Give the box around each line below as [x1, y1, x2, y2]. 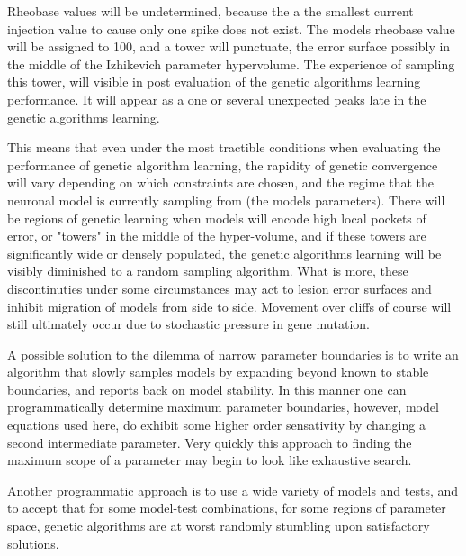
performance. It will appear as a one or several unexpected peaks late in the [7, 89, 426, 108]
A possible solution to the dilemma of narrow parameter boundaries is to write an [7, 344, 459, 363]
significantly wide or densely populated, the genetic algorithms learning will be [7, 243, 442, 262]
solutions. [7, 533, 59, 552]
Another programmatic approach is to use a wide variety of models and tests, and [7, 480, 459, 499]
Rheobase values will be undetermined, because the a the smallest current [7, 2, 414, 20]
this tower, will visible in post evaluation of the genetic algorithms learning [7, 72, 421, 91]
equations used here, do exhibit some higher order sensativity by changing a [7, 415, 426, 434]
